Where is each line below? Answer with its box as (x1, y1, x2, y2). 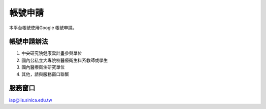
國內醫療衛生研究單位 (21, 64, 65, 70)
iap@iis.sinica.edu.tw (9, 97, 53, 103)
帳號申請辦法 (9, 37, 48, 46)
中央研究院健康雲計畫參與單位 (21, 50, 82, 56)
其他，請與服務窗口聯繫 (21, 71, 69, 77)
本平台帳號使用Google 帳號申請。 (9, 25, 77, 31)
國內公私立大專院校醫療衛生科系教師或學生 (21, 57, 108, 63)
